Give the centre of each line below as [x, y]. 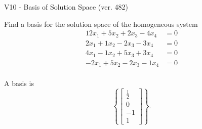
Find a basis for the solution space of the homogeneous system [101, 24]
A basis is [19, 83]
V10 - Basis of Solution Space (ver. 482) [66, 7]
